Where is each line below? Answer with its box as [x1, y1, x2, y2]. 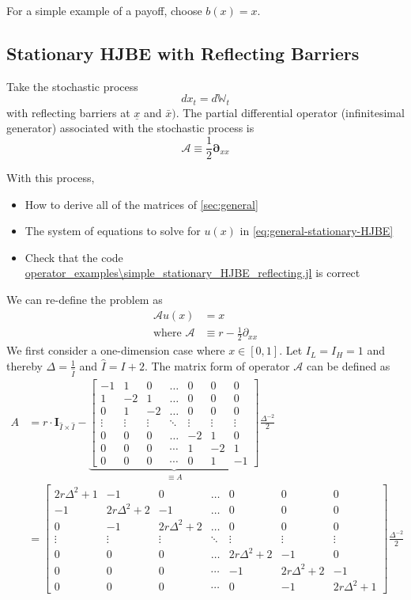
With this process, [6, 169, 95, 186]
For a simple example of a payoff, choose [6, 2, 202, 18]
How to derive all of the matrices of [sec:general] [25, 196, 258, 212]
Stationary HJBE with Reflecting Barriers [6, 40, 360, 65]
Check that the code [25, 249, 123, 265]
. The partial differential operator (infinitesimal [175, 104, 405, 120]
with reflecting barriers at [6, 104, 130, 120]
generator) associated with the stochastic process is [6, 120, 255, 136]
